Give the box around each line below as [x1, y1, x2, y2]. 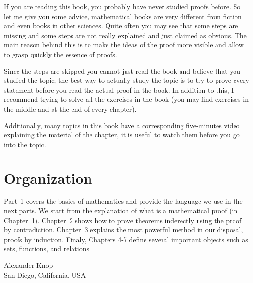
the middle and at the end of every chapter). [4, 103, 137, 113]
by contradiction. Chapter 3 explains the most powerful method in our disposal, [4, 225, 243, 235]
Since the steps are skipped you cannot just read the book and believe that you [4, 65, 241, 75]
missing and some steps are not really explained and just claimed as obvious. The [4, 30, 247, 40]
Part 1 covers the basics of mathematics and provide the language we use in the [4, 196, 243, 206]
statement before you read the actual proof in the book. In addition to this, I [4, 84, 234, 94]
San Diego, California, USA [4, 269, 86, 280]
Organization [4, 168, 92, 188]
